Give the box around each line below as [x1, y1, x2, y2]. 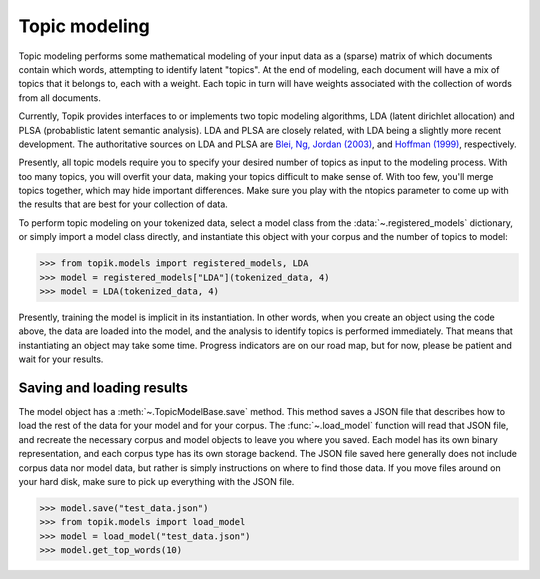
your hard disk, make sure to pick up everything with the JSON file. [18, 476, 295, 488]
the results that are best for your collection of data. [18, 198, 229, 210]
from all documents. [18, 91, 102, 104]
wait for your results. [18, 353, 104, 365]
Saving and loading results [18, 379, 189, 396]
